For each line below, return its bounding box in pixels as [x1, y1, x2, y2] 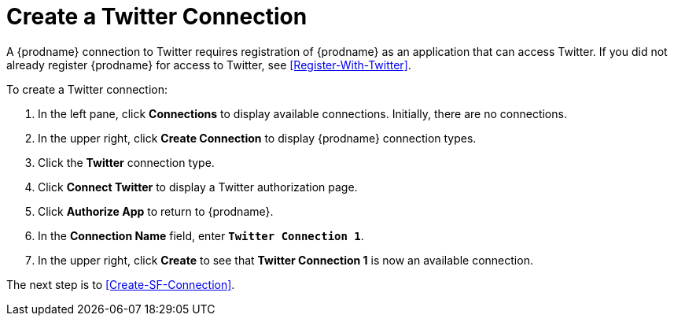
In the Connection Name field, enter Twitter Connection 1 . [38, 228, 364, 242]
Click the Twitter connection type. [38, 155, 215, 169]
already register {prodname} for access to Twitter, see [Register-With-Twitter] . [6, 57, 411, 72]
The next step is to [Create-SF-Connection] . [6, 277, 235, 291]
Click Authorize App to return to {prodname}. [38, 204, 274, 218]
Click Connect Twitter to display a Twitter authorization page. [38, 180, 358, 194]
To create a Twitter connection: [6, 82, 168, 96]
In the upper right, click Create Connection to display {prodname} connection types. [38, 131, 477, 145]
